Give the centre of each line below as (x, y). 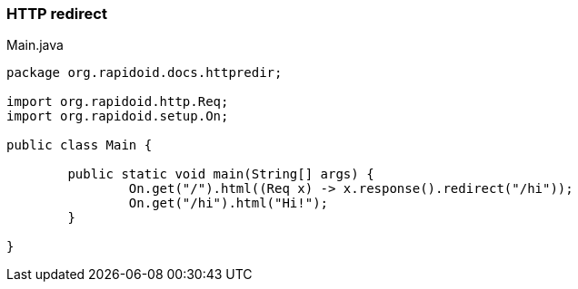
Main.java (35, 45)
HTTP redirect (57, 14)
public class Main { (80, 145)
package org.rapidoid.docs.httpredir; (144, 73)
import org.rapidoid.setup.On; (118, 116)
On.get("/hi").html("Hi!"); (229, 203)
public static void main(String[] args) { (221, 174)
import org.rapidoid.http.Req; (118, 102)
